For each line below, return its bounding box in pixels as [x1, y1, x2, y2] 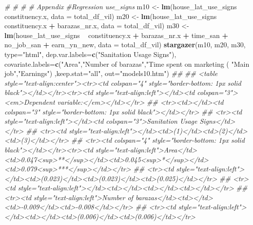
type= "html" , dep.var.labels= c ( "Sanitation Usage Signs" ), [4, 49, 176, 59]
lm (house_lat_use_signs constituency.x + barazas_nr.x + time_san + [4, 30, 228, 40]
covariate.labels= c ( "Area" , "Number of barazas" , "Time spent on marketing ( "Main [4, 58, 250, 69]
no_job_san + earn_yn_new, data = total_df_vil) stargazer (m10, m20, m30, [4, 39, 246, 50]
